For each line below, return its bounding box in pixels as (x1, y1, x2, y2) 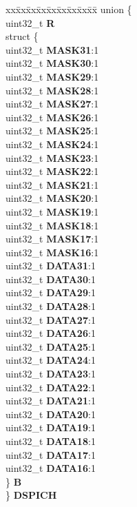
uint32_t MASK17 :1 (6, 231, 99, 246)
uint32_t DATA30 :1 (6, 271, 96, 286)
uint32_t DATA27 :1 (6, 312, 96, 327)
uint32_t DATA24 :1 (6, 353, 96, 367)
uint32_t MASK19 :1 (6, 204, 99, 218)
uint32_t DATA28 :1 (6, 299, 96, 313)
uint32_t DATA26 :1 (6, 326, 96, 340)
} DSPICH (6, 488, 57, 502)
